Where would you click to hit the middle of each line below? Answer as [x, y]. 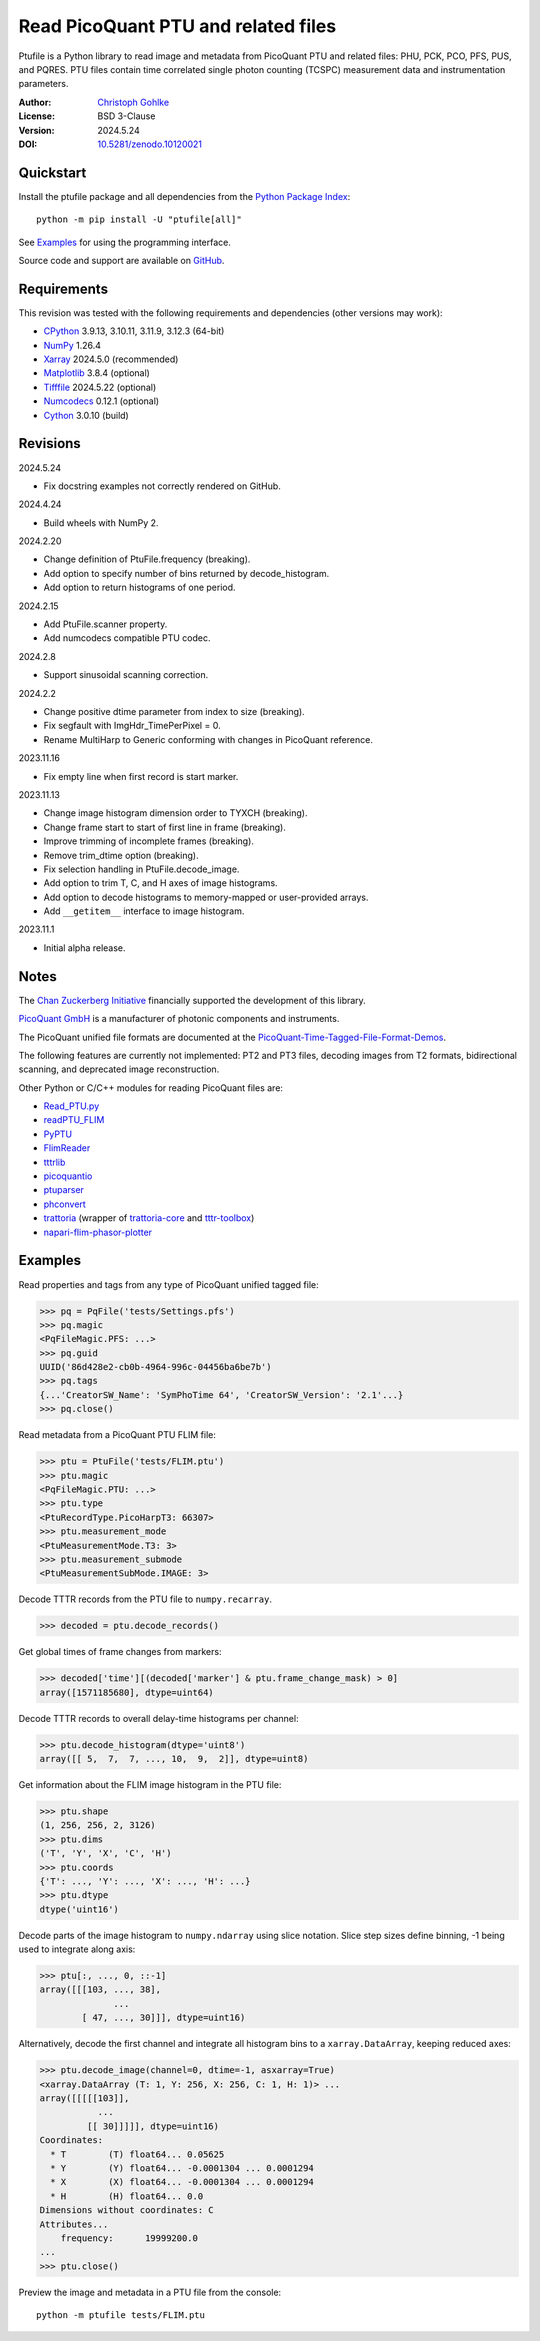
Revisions [50, 443]
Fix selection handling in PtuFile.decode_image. [141, 869]
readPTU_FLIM [74, 1120]
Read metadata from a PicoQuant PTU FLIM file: [117, 1435]
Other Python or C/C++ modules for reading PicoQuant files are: [151, 1087]
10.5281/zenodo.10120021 [150, 144]
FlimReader [67, 1148]
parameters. [43, 84]
